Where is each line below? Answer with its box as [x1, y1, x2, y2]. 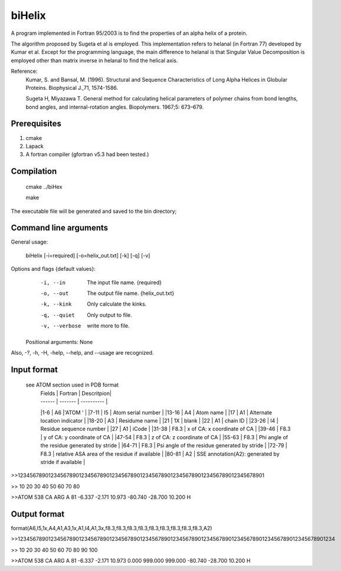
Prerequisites [11, 119, 61, 129]
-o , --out [40, 290, 69, 297]
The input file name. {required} [87, 278, 162, 286]
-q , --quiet [40, 312, 75, 319]
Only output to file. [87, 311, 132, 319]
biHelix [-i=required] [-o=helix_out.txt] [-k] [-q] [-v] [25, 252, 150, 259]
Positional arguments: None [25, 338, 93, 345]
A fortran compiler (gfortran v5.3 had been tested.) [25, 151, 149, 158]
